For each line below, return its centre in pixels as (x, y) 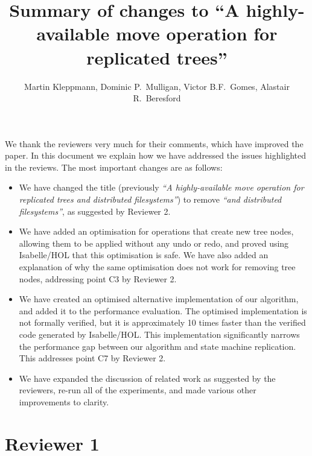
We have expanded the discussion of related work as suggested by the (147, 378)
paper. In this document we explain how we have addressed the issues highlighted (156, 155)
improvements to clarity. (64, 401)
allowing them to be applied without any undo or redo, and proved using (154, 243)
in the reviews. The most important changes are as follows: (114, 167)
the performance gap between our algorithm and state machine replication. (158, 346)
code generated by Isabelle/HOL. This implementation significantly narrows (159, 334)
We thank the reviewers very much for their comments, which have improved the (154, 143)
